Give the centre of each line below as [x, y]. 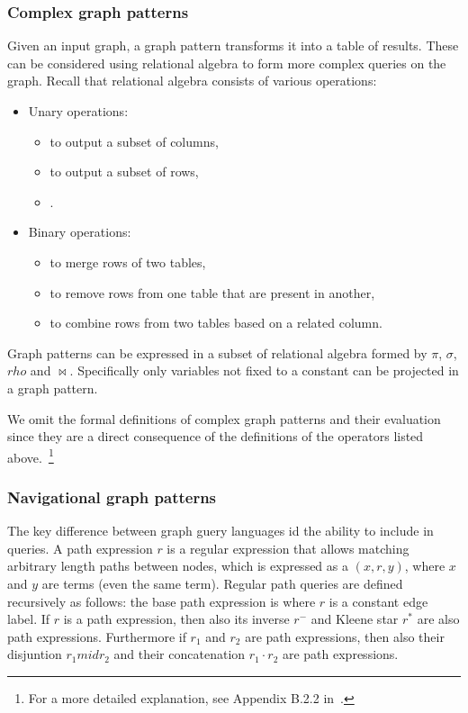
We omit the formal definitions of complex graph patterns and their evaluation [224, 418]
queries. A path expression [80, 548]
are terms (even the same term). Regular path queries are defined [222, 583]
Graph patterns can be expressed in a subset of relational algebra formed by [217, 352]
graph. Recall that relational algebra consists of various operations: [192, 81]
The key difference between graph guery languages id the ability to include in [220, 531]
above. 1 [31, 456]
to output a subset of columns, [134, 141]
